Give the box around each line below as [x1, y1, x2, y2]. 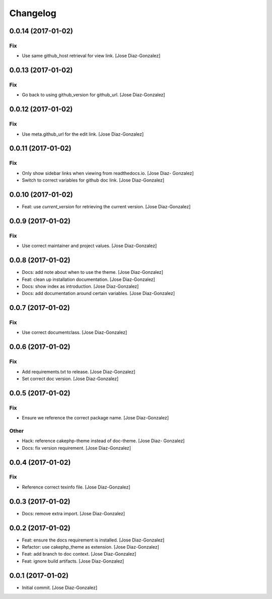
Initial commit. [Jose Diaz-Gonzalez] [22, 584, 98, 590]
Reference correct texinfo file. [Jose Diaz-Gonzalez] [22, 484, 130, 490]
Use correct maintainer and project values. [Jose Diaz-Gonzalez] [22, 243, 157, 249]
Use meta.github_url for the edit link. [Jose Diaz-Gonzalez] [22, 131, 144, 137]
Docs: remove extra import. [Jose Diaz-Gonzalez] [22, 510, 125, 516]
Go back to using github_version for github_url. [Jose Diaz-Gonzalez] [22, 92, 165, 98]
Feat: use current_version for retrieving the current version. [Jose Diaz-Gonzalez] [22, 204, 191, 210]
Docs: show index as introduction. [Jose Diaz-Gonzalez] [22, 283, 139, 289]
